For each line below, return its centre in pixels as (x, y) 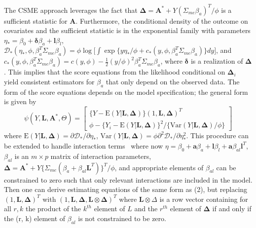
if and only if (232, 209)
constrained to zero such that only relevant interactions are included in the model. (128, 179)
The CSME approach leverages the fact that (71, 10)
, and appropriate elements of (159, 167)
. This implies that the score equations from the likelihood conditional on (115, 72)
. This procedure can (218, 135)
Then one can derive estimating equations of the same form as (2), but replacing (126, 189)
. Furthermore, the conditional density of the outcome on (162, 20)
